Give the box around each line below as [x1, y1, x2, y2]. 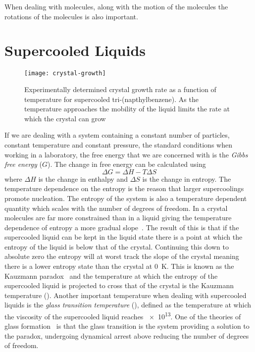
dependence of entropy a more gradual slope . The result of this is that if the [4, 222, 239, 232]
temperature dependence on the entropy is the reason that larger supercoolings [4, 183, 244, 194]
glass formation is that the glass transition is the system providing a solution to [4, 321, 250, 331]
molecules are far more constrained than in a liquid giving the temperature [4, 212, 232, 223]
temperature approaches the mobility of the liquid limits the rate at [24, 103, 230, 114]
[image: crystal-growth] [24, 70, 106, 77]
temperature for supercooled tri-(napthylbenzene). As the [24, 94, 199, 104]
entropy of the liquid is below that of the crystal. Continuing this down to [4, 241, 229, 251]
